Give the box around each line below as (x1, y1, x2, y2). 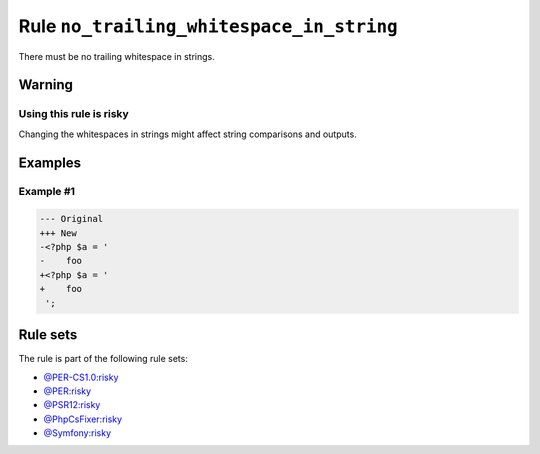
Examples (18, 154, 82, 171)
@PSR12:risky (43, 399, 101, 411)
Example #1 (18, 185, 75, 199)
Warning (18, 76, 74, 94)
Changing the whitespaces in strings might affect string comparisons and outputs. (18, 128, 357, 140)
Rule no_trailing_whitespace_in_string (18, 15, 399, 37)
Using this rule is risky (18, 107, 129, 121)
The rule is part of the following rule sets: (18, 353, 189, 365)
